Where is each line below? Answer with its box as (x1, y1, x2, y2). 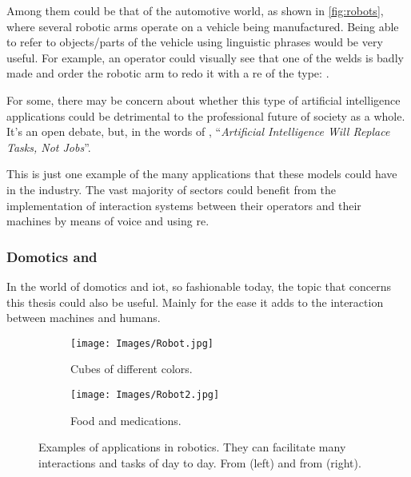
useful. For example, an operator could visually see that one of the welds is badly (6, 49, 404, 66)
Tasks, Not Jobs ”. (6, 138, 91, 155)
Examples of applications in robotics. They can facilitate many (38, 439, 346, 455)
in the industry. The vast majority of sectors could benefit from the (6, 181, 336, 197)
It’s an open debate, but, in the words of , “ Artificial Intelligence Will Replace (6, 123, 390, 140)
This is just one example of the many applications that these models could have (6, 165, 397, 182)
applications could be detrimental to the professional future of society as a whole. (6, 107, 405, 124)
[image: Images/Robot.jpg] (70, 337, 213, 349)
